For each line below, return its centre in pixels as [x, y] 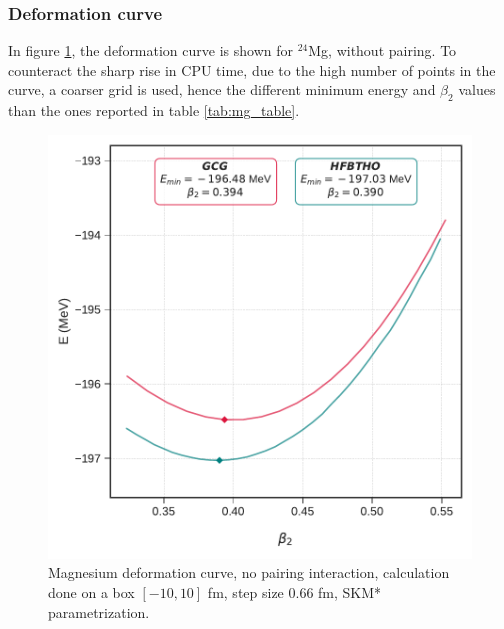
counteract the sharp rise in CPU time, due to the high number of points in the [252, 69]
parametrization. [99, 611]
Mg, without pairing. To [382, 50]
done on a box [91, 591]
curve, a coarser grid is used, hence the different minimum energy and [222, 89]
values [477, 89]
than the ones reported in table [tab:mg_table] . [154, 110]
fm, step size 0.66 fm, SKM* [294, 591]
